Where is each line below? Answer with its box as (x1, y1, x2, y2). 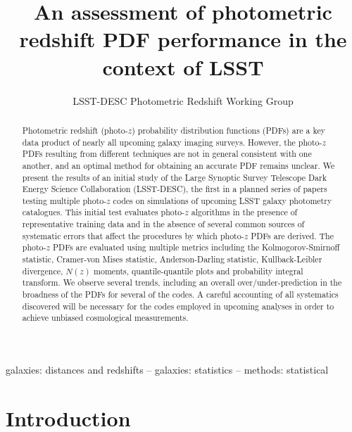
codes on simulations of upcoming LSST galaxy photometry (113, 194, 332, 206)
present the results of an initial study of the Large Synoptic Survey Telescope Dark (22, 171, 327, 183)
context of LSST (102, 52, 264, 81)
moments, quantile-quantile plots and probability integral (94, 265, 303, 277)
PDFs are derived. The (251, 229, 334, 241)
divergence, (22, 265, 63, 277)
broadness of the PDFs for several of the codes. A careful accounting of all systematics (22, 288, 339, 300)
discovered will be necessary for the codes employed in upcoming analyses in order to (22, 300, 334, 312)
